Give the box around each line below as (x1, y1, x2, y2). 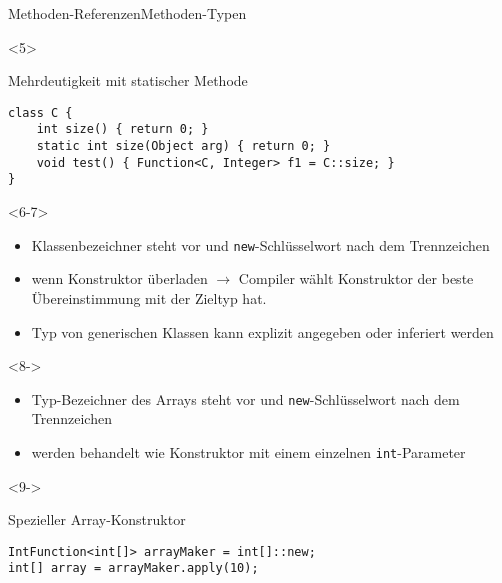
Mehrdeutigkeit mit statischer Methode (8, 70, 248, 91)
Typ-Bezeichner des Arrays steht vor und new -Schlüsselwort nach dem (31, 388, 460, 409)
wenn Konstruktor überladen (31, 268, 208, 289)
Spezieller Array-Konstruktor (8, 509, 186, 530)
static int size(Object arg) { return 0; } (36, 139, 331, 154)
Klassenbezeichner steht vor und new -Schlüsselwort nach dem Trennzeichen (31, 234, 490, 255)
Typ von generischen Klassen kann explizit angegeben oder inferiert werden (31, 321, 494, 342)
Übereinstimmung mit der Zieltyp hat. (31, 287, 267, 308)
